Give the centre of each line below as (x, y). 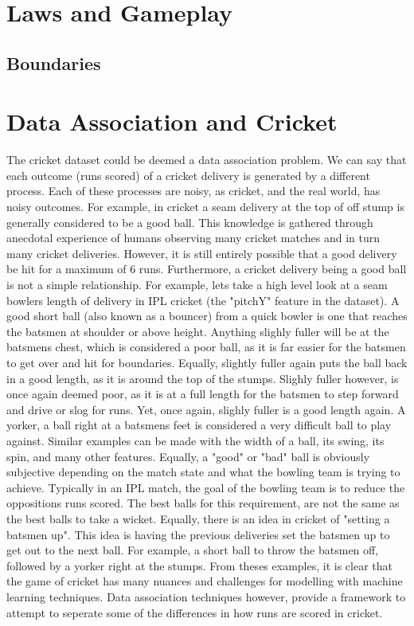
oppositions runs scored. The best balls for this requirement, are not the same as (203, 503)
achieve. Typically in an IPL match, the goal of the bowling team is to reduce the (206, 487)
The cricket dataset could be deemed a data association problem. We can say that (207, 160)
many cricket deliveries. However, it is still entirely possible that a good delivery (202, 253)
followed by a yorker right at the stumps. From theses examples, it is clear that (199, 565)
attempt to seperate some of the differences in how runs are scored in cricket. (195, 612)
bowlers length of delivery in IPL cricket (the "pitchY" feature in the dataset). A (203, 300)
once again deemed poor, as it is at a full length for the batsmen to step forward (203, 394)
